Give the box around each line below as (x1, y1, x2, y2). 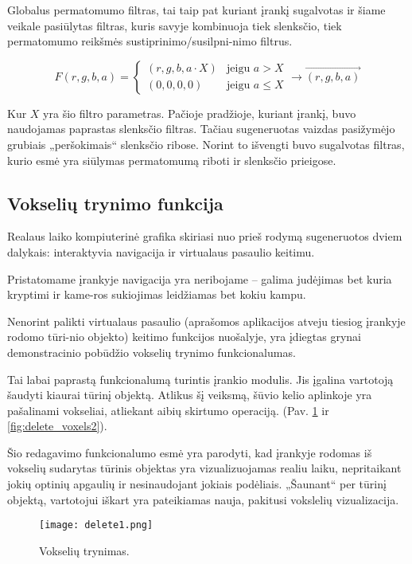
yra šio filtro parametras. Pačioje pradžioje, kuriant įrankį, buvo (43, 104, 356, 121)
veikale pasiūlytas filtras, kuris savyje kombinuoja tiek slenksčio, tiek (7, 17, 342, 33)
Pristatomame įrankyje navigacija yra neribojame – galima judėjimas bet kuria (7, 270, 392, 287)
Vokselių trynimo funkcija (7, 190, 223, 215)
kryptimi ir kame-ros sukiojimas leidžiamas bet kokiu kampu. (7, 286, 306, 303)
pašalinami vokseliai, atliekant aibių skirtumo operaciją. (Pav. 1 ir (7, 401, 329, 418)
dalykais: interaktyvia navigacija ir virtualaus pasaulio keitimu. (7, 243, 315, 260)
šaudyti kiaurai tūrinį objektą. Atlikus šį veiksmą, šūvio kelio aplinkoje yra (7, 386, 372, 403)
